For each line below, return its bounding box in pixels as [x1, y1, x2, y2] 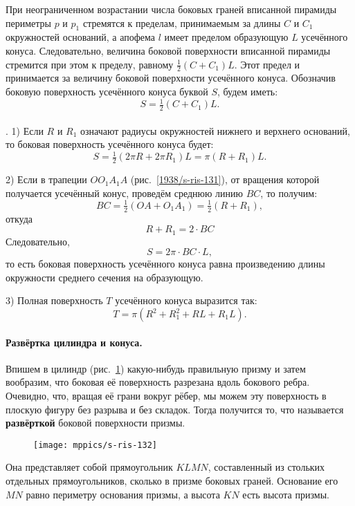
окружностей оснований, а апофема [6, 30, 156, 44]
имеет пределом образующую [164, 30, 289, 44]
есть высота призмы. [242, 487, 329, 501]
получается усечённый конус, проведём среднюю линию [6, 185, 244, 200]
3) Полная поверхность [6, 293, 103, 308]
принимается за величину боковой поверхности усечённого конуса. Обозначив [6, 71, 336, 85]
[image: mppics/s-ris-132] [33, 440, 157, 450]
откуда [6, 211, 33, 225]
